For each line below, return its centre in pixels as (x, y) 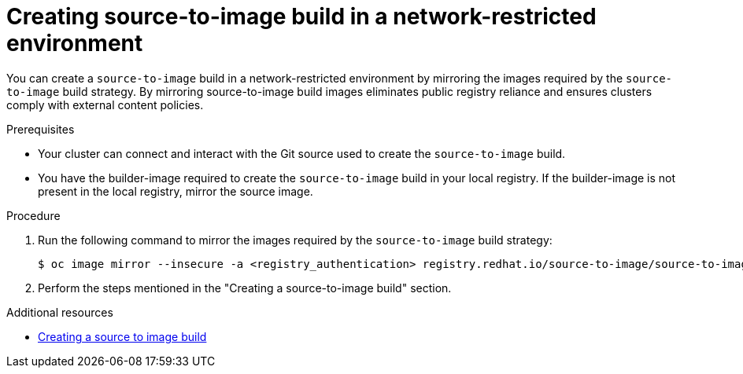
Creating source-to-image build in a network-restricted (301, 16)
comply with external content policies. (105, 104)
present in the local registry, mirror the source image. (176, 191)
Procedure (33, 215)
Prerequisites (41, 129)
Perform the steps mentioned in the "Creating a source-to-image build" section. (245, 288)
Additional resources (60, 312)
